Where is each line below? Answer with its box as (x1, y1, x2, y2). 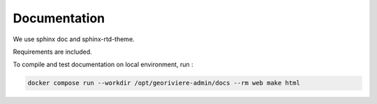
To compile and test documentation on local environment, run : (13, 60, 193, 69)
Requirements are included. (13, 47, 92, 56)
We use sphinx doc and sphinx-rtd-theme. (13, 35, 135, 43)
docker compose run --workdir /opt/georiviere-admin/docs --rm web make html (27, 79, 300, 87)
